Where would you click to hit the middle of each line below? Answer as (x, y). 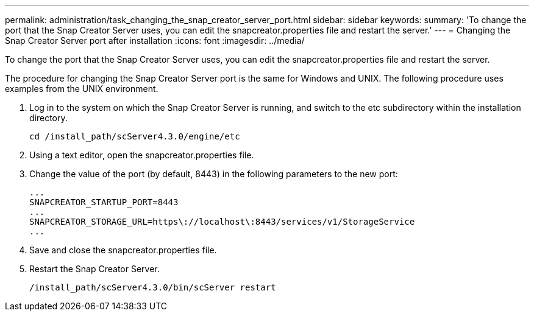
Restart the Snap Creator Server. (94, 269)
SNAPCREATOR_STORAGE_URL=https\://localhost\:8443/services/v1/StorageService (222, 222)
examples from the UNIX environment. (82, 89)
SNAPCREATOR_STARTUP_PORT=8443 (104, 202)
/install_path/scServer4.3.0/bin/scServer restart (153, 287)
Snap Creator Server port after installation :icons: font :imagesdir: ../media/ (155, 40)
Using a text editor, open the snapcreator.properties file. (142, 155)
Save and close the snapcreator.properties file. (123, 250)
